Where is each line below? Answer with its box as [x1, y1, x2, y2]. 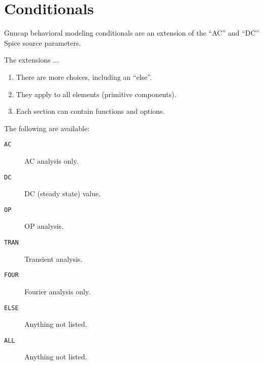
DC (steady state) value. [24, 188, 101, 199]
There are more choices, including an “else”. [16, 71, 152, 82]
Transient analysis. [24, 253, 83, 264]
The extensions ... [4, 54, 59, 65]
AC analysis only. [24, 155, 79, 166]
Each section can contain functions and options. [16, 106, 165, 116]
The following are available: [4, 123, 90, 133]
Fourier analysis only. [24, 286, 90, 296]
